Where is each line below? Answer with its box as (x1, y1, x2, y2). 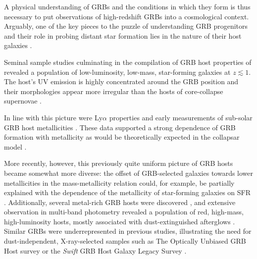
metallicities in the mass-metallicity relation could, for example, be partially (4, 177, 235, 188)
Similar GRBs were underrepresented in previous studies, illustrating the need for (4, 226, 252, 236)
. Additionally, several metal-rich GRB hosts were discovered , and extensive (4, 197, 236, 207)
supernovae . (4, 96, 42, 106)
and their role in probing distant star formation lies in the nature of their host (4, 30, 242, 41)
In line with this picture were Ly (4, 112, 103, 122)
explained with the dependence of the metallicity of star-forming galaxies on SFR (4, 187, 251, 198)
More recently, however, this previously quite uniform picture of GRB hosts (4, 158, 233, 168)
